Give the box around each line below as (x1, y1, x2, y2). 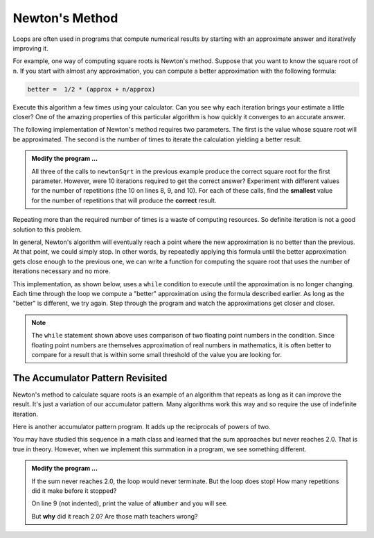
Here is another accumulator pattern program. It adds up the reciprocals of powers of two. (12, 422, 271, 431)
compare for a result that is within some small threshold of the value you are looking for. (31, 350, 282, 358)
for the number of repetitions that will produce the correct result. (31, 196, 217, 205)
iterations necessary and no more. (12, 267, 111, 275)
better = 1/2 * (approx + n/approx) (27, 85, 156, 93)
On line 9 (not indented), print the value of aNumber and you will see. (31, 499, 229, 507)
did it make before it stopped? (31, 486, 117, 495)
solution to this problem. (12, 225, 82, 234)
